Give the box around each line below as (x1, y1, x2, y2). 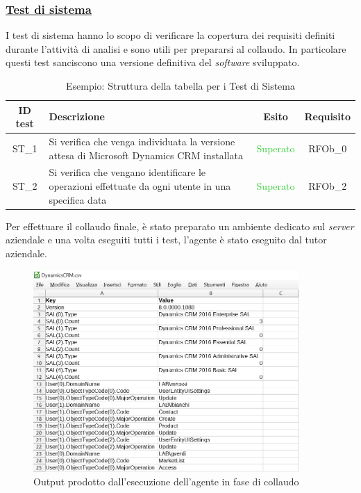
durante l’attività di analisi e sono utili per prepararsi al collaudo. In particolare (6, 41, 346, 56)
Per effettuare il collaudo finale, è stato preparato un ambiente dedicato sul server (6, 218, 354, 233)
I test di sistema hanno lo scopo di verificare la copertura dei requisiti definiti (6, 28, 335, 42)
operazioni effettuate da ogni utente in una (49, 179, 231, 193)
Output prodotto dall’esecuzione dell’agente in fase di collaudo (33, 474, 299, 488)
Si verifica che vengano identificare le (49, 165, 206, 179)
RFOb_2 (308, 179, 347, 193)
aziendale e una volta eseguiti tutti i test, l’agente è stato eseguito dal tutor (6, 232, 327, 247)
